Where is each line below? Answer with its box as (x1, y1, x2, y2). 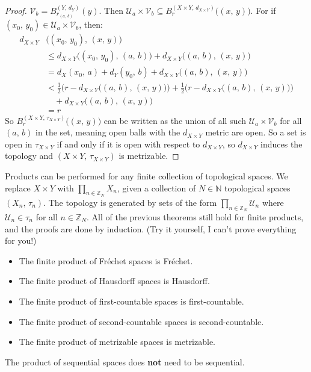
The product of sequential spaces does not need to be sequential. (5, 355, 245, 368)
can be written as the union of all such (103, 114, 246, 126)
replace (5, 181, 31, 194)
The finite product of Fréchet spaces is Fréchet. (19, 254, 193, 267)
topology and (5, 149, 54, 162)
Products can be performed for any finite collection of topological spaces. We (5, 170, 288, 182)
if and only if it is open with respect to (57, 137, 200, 150)
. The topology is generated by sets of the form (43, 196, 217, 208)
